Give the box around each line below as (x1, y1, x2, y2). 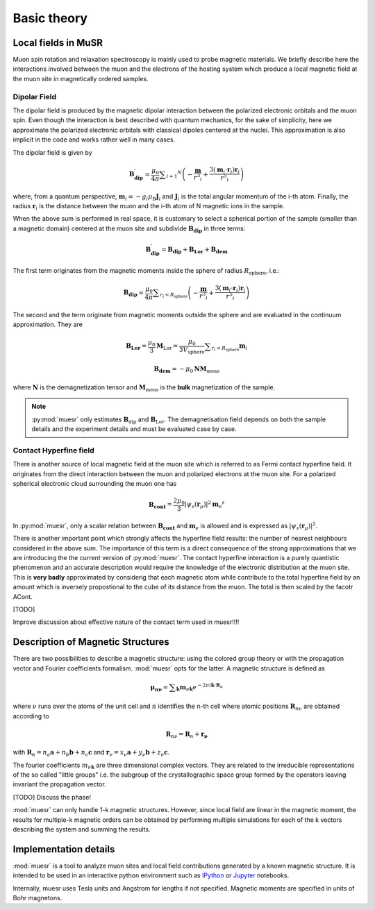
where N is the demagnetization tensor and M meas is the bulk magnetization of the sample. (12, 383, 276, 393)
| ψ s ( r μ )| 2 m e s (184, 500, 225, 510)
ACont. (12, 592, 33, 600)
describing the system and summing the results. (12, 825, 151, 833)
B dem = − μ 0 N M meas (153, 365, 220, 375)
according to (12, 711, 49, 720)
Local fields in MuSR (12, 37, 103, 49)
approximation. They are (12, 320, 83, 328)
